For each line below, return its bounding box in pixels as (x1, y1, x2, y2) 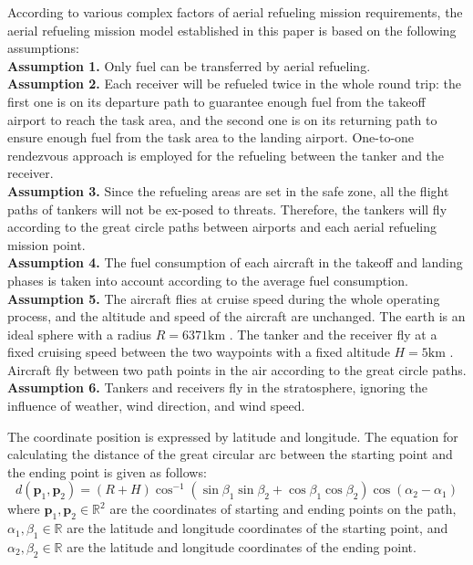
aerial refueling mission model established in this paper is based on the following (7, 20, 457, 39)
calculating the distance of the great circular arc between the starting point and (7, 445, 453, 464)
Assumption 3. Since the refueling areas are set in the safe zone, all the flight (7, 181, 449, 200)
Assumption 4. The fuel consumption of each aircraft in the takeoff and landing (7, 253, 463, 272)
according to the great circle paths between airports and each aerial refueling (7, 217, 437, 236)
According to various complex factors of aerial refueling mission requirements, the (7, 3, 463, 21)
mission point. (7, 235, 86, 254)
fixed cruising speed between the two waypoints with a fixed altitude (7, 342, 390, 361)
